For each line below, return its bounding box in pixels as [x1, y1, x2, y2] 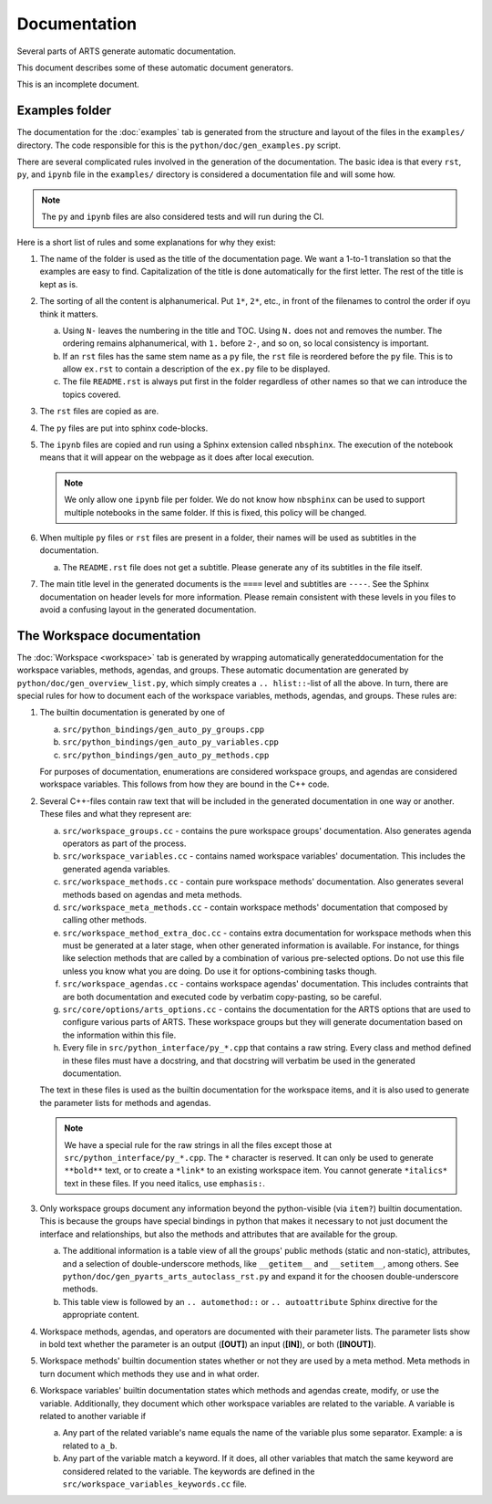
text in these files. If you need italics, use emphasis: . [64, 1177, 266, 1188]
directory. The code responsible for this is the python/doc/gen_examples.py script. [16, 140, 341, 151]
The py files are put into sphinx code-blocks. [39, 423, 209, 433]
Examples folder [16, 103, 112, 119]
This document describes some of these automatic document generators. [16, 62, 293, 73]
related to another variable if [39, 1410, 147, 1421]
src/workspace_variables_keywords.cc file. [62, 1478, 248, 1489]
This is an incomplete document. [16, 78, 140, 90]
